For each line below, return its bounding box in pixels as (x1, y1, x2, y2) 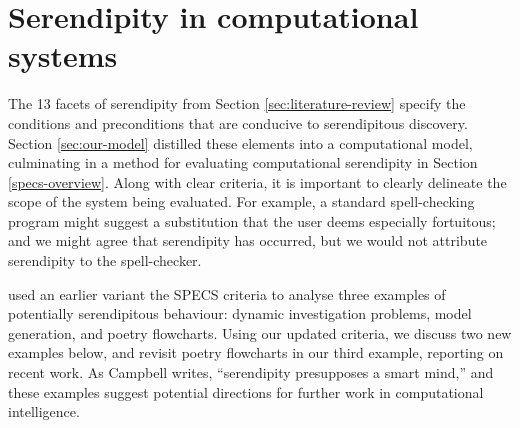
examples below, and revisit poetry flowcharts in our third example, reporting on (8, 342, 504, 363)
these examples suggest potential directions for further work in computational (8, 381, 484, 402)
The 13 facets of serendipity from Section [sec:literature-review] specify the (8, 93, 466, 114)
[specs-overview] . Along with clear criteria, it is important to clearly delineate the (8, 171, 507, 192)
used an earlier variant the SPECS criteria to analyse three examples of (8, 283, 446, 304)
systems (8, 35, 118, 76)
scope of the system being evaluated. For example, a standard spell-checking (8, 191, 475, 212)
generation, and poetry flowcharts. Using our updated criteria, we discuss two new (8, 322, 512, 343)
